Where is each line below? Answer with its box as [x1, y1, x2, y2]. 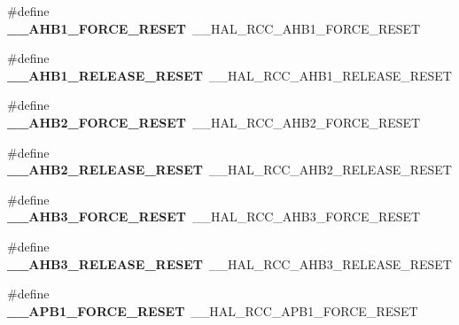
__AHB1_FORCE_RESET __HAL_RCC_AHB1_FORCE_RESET [7, 19, 421, 37]
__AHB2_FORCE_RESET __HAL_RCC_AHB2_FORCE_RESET [7, 112, 421, 131]
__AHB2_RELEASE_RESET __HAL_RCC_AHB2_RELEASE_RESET [7, 160, 452, 179]
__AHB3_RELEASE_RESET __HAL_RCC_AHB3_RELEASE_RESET [7, 254, 452, 273]
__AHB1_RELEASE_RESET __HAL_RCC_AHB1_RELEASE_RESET [7, 66, 452, 84]
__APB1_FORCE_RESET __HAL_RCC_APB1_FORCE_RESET [7, 301, 418, 320]
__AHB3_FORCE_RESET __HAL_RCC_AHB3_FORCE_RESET [7, 207, 421, 226]
